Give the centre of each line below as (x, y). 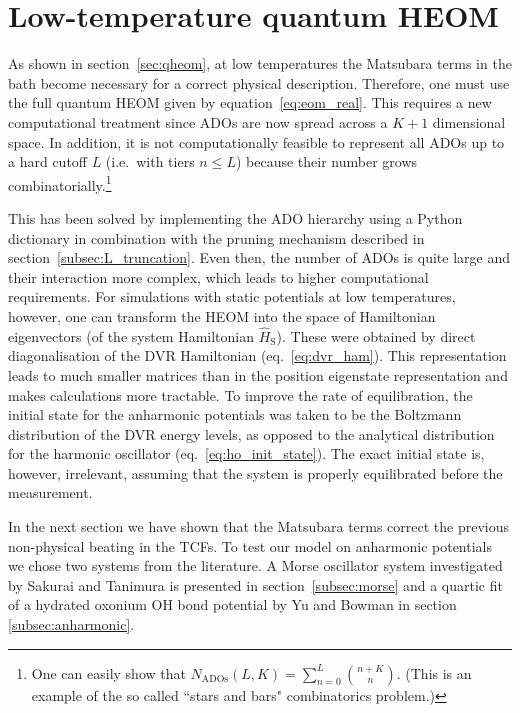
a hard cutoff (47, 161)
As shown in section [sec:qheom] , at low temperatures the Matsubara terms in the (260, 63)
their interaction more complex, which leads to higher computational (218, 276)
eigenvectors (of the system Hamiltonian (131, 335)
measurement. (50, 492)
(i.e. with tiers (150, 161)
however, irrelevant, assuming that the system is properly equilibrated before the (255, 472)
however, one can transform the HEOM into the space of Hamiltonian (222, 315)
